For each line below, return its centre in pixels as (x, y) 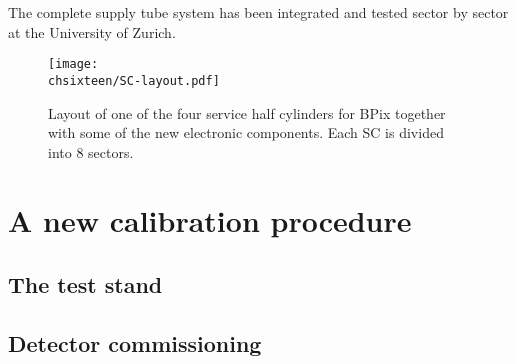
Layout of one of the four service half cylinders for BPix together (247, 112)
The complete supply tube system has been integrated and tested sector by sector (258, 12)
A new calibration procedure (210, 220)
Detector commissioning (135, 342)
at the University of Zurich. (92, 31)
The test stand (85, 284)
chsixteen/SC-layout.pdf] (134, 80)
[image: (73, 64)
